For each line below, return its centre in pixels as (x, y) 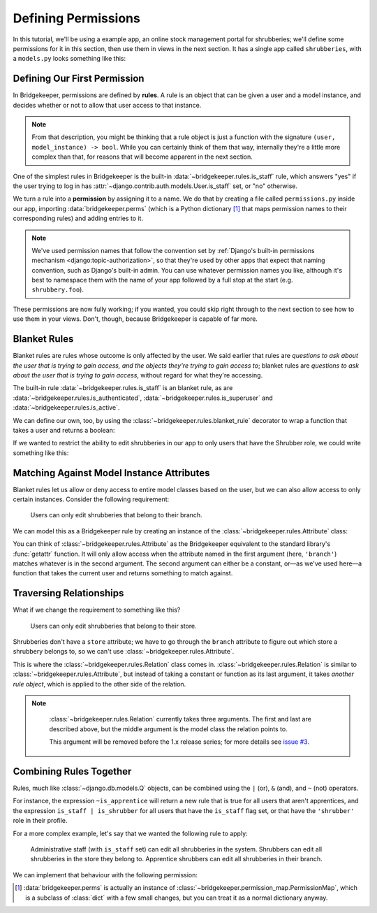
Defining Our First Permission (79, 79)
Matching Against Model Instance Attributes (111, 473)
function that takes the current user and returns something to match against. (123, 573)
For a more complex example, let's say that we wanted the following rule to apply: (130, 833)
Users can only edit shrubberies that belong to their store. (113, 626)
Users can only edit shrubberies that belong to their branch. (116, 515)
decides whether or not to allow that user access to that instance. (107, 105)
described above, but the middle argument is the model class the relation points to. (168, 729)
